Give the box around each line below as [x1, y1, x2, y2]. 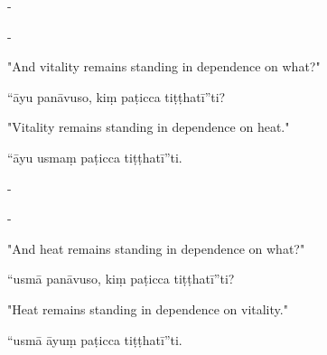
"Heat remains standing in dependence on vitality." [7, 299, 288, 318]
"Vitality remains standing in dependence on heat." [7, 117, 290, 136]
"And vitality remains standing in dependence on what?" [7, 57, 321, 76]
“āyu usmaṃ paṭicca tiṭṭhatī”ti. [7, 147, 182, 166]
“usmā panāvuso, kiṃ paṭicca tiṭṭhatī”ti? [7, 269, 235, 288]
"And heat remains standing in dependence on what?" [7, 238, 305, 257]
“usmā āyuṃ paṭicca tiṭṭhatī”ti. [7, 330, 182, 349]
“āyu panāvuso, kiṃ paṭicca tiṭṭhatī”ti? [7, 87, 226, 106]
